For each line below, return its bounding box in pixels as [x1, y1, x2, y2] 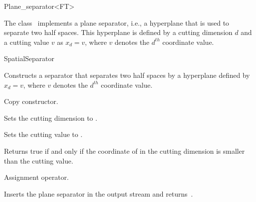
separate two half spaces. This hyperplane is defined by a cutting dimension [4, 27, 233, 37]
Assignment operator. [4, 172, 69, 182]
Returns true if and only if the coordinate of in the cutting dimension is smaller [4, 145, 245, 156]
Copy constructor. [4, 96, 58, 106]
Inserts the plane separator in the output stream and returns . [4, 188, 193, 199]
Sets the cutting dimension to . [4, 112, 98, 123]
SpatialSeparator [4, 53, 55, 64]
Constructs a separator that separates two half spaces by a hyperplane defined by [4, 69, 250, 80]
